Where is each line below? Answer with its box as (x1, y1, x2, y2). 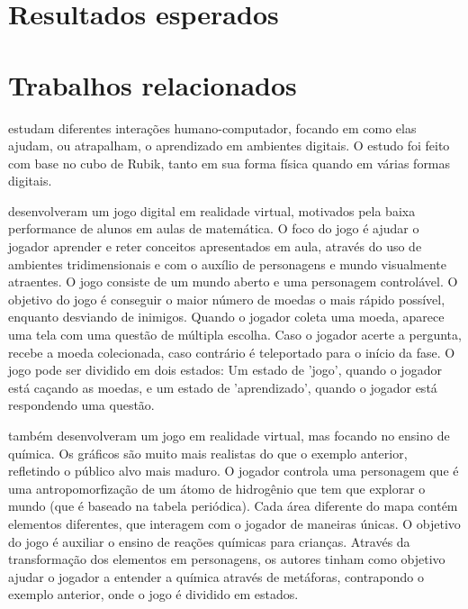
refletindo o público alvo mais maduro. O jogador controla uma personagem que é (8, 461, 459, 480)
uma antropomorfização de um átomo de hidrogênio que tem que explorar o (8, 478, 426, 497)
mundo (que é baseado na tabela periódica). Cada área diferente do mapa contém (8, 496, 458, 515)
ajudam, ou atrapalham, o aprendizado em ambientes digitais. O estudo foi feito (8, 136, 450, 155)
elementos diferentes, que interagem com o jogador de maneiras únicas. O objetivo (8, 514, 461, 532)
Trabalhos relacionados (8, 66, 297, 103)
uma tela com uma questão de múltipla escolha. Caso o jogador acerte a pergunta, (8, 325, 462, 344)
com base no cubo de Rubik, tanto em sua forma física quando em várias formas (8, 153, 451, 172)
